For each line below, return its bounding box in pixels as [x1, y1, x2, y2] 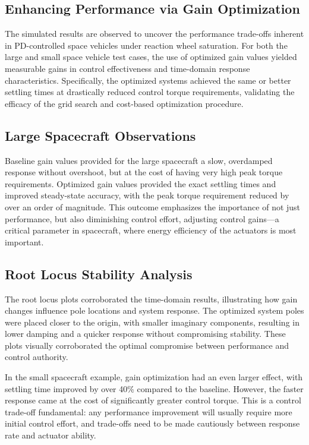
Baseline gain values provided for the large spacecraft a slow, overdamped [5, 154, 273, 166]
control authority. [5, 351, 68, 363]
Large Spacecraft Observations [5, 126, 196, 144]
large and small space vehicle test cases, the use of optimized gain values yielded [5, 51, 297, 63]
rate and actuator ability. [5, 429, 96, 441]
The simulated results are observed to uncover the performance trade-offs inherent [5, 27, 304, 40]
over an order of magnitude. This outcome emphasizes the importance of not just [5, 200, 301, 213]
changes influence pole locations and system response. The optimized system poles [5, 304, 304, 317]
